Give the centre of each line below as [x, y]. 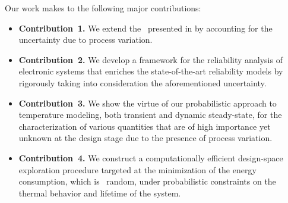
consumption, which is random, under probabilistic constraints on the [147, 181]
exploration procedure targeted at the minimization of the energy [137, 169]
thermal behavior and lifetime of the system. [100, 193]
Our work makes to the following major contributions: [103, 8]
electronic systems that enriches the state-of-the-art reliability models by [151, 71]
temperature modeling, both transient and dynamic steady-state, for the [150, 115]
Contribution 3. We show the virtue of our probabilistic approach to [148, 103]
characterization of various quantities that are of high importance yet [145, 126]
